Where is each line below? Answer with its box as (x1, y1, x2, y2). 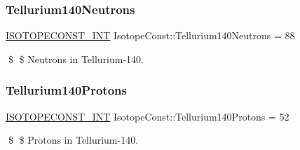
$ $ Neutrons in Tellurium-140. (8, 51, 144, 66)
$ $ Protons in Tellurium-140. (8, 132, 139, 147)
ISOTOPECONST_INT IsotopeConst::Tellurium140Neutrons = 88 (6, 28, 295, 43)
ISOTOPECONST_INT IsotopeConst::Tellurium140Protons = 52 (6, 109, 289, 123)
